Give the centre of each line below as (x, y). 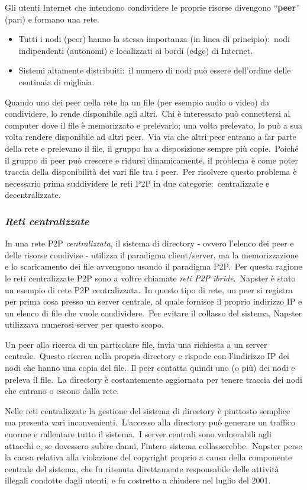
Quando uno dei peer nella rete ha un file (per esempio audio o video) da (137, 102)
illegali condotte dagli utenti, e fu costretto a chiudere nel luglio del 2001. (138, 480)
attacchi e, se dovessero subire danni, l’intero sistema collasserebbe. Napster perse (153, 445)
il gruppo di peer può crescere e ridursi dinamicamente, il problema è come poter (151, 160)
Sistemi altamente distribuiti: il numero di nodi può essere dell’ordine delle (155, 70)
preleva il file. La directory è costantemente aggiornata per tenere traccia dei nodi (153, 379)
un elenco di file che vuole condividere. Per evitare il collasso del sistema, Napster (153, 313)
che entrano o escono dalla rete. (62, 391)
